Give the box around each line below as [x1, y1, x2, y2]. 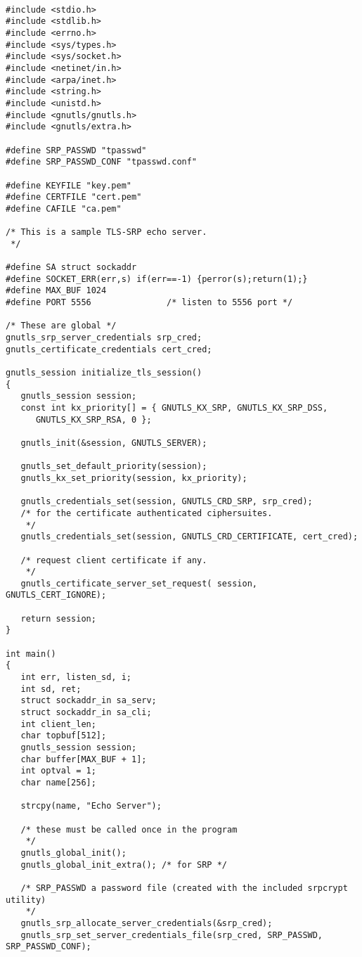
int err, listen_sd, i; [20, 672, 131, 683]
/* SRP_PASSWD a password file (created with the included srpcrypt [20, 882, 348, 893]
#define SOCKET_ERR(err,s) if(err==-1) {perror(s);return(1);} [6, 274, 308, 284]
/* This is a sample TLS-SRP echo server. [6, 227, 207, 238]
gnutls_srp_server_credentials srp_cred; [6, 333, 202, 343]
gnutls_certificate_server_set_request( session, [20, 578, 257, 589]
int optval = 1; [20, 766, 96, 776]
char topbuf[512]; [20, 731, 107, 741]
